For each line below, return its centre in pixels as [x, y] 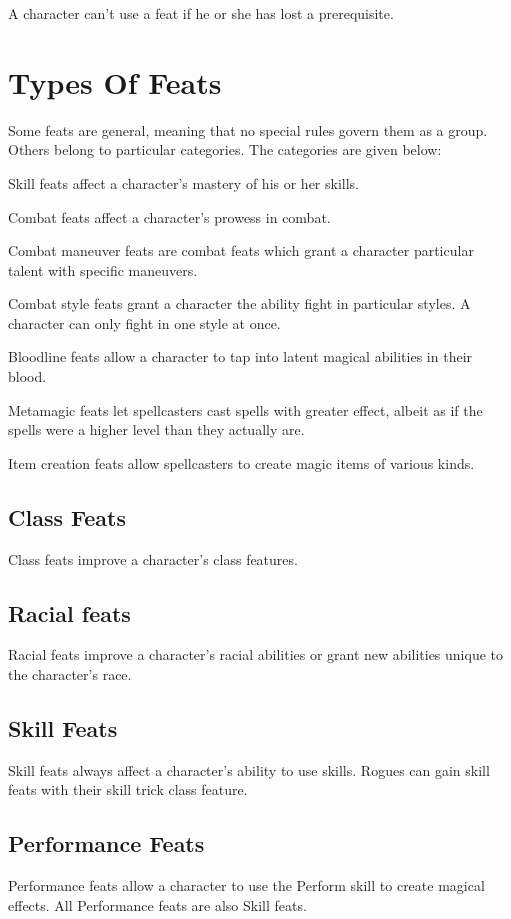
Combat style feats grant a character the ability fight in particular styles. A [239, 303]
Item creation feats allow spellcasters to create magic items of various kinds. [241, 462]
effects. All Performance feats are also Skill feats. [157, 904]
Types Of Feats [115, 81]
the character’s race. [70, 674]
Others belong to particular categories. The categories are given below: [225, 149]
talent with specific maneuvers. [103, 269]
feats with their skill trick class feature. [128, 789]
